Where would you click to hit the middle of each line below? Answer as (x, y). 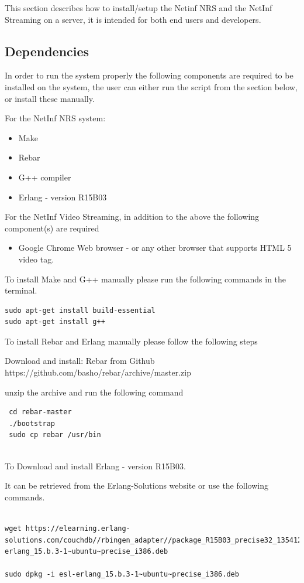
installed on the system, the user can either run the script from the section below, (151, 86)
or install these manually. (50, 98)
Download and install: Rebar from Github (80, 361)
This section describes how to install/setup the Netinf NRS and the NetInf (139, 8)
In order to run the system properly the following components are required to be (149, 75)
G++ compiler (45, 177)
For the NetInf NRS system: (55, 118)
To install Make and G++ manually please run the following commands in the (146, 279)
